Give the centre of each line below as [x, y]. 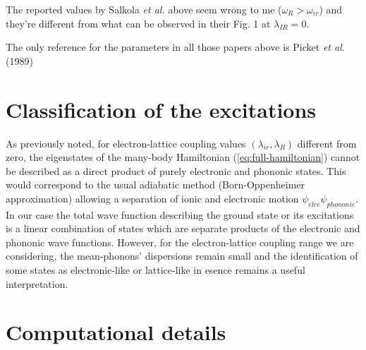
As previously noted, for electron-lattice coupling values [126, 143]
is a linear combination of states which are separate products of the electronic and [183, 228]
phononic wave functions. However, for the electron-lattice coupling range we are [180, 242]
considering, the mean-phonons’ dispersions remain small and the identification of [182, 256]
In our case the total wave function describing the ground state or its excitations [180, 214]
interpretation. [37, 283]
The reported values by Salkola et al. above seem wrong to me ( [144, 9]
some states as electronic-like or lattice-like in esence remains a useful [155, 270]
